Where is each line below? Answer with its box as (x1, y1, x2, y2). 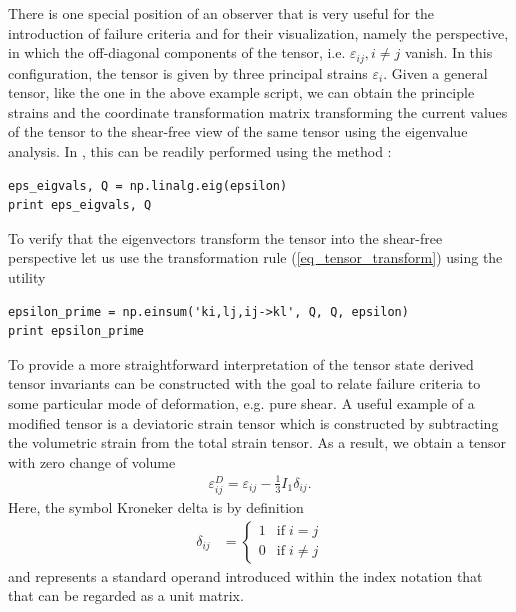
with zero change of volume (8, 451, 176, 472)
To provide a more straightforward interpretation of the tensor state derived (8, 353, 474, 374)
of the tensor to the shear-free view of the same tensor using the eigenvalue (8, 121, 468, 142)
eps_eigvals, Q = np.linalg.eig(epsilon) (8, 178, 288, 193)
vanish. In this (404, 42, 493, 63)
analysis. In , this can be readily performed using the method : (8, 141, 392, 162)
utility (8, 266, 46, 287)
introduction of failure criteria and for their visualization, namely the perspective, (8, 22, 509, 43)
